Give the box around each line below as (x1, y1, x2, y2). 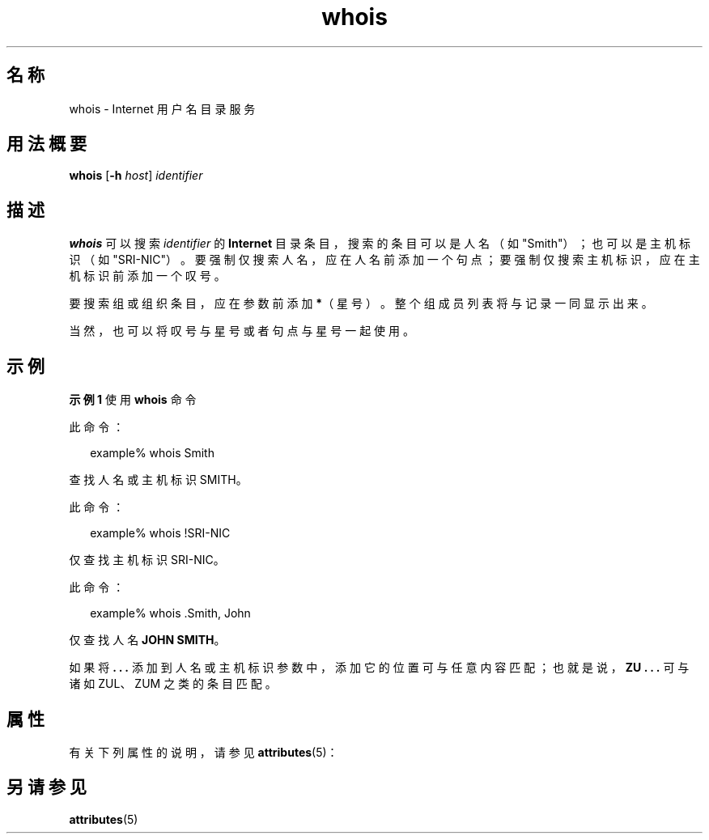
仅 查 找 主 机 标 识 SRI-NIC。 (69, 553, 225, 567)
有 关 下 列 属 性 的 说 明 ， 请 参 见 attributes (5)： (69, 745, 338, 759)
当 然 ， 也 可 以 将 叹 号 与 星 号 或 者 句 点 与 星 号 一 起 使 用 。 (69, 324, 414, 338)
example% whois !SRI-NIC (90, 526, 231, 541)
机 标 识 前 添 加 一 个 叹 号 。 (69, 269, 226, 283)
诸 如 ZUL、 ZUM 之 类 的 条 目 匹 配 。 (69, 677, 277, 691)
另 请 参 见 (6, 777, 87, 798)
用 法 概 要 (6, 134, 87, 155)
